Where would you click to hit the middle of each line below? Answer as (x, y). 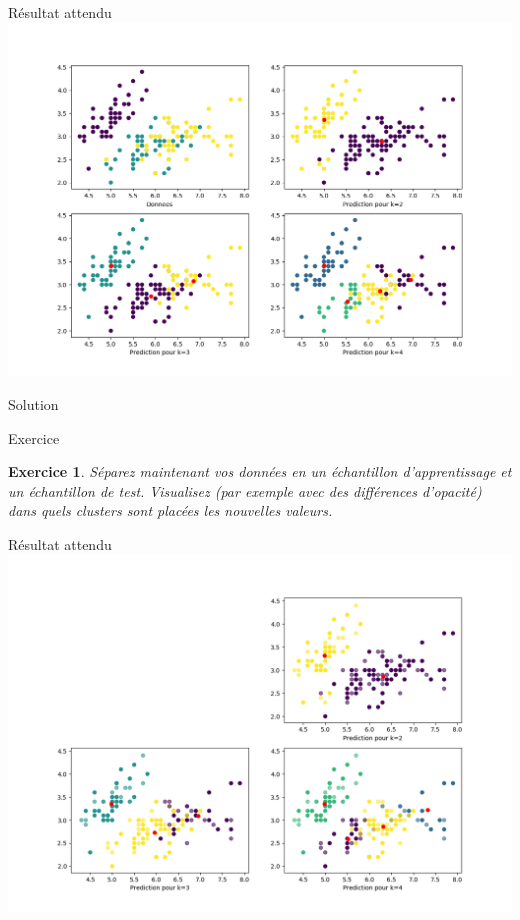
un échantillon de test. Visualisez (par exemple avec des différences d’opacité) (245, 490)
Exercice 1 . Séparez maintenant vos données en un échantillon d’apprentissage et (260, 471)
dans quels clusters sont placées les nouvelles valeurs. (170, 510)
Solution (33, 404)
